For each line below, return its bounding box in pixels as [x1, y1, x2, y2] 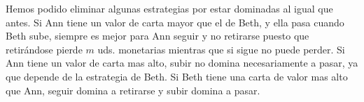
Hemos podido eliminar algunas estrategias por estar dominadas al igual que [6, 1, 333, 15]
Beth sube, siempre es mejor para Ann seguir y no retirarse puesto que [6, 28, 309, 43]
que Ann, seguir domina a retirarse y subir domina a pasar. [6, 83, 260, 97]
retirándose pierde [6, 42, 83, 56]
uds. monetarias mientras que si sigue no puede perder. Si [97, 42, 345, 56]
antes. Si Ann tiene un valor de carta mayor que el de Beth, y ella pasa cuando [6, 15, 344, 29]
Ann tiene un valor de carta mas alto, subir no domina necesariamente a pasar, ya [6, 56, 358, 70]
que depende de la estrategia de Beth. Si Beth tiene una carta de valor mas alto [6, 69, 348, 83]
